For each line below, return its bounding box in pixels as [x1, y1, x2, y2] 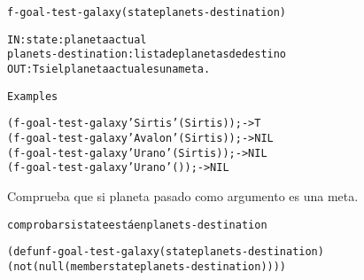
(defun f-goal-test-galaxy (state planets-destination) [7, 245, 324, 259]
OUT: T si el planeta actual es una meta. [7, 62, 211, 75]
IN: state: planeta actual [7, 33, 147, 46]
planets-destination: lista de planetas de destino [7, 48, 287, 61]
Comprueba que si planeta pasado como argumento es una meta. [7, 186, 359, 205]
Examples [7, 89, 58, 103]
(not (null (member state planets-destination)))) [7, 260, 287, 273]
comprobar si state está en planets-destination [7, 218, 267, 231]
